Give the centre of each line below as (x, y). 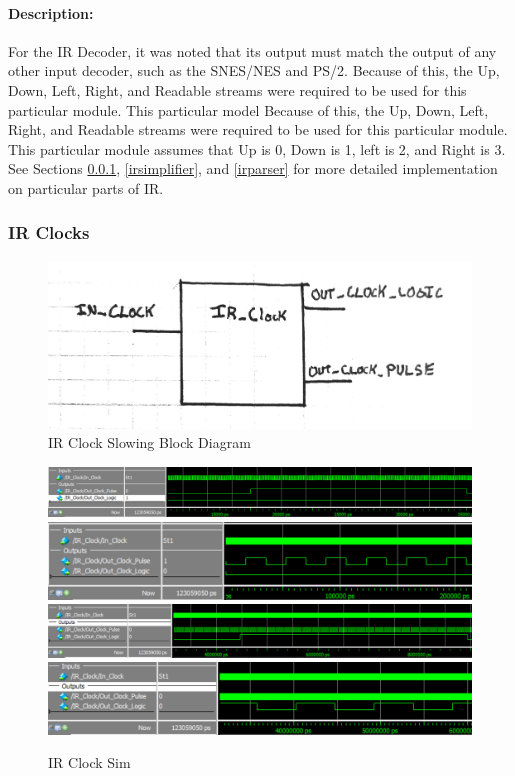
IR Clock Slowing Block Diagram (149, 442)
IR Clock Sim (89, 762)
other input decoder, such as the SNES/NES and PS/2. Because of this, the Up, (254, 70)
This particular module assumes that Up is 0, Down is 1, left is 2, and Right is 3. (257, 148)
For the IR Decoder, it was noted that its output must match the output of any (252, 50)
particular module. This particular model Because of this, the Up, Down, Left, (248, 109)
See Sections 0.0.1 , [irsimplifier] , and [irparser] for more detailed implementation (253, 168)
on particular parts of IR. (86, 187)
